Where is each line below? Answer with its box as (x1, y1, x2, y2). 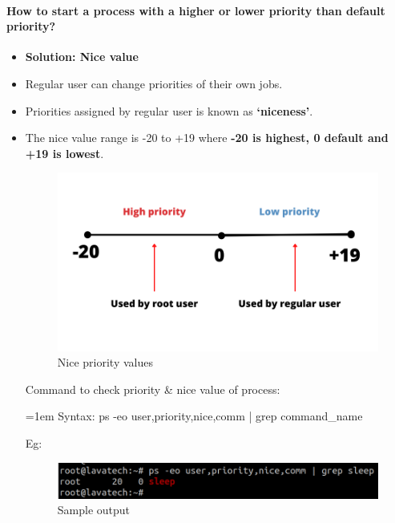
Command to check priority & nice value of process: (25, 380, 280, 397)
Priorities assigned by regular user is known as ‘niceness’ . (25, 102, 313, 119)
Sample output (57, 501, 131, 518)
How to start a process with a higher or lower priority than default (6, 2, 385, 18)
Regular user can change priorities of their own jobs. (25, 75, 283, 91)
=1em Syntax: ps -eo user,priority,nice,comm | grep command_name (25, 407, 363, 424)
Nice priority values (57, 354, 153, 371)
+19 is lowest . (25, 144, 104, 161)
